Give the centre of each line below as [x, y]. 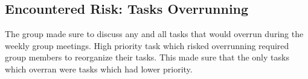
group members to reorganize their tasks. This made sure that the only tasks [147, 57]
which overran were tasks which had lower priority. [99, 69]
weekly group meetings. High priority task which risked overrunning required [147, 45]
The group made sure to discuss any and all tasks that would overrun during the [154, 34]
